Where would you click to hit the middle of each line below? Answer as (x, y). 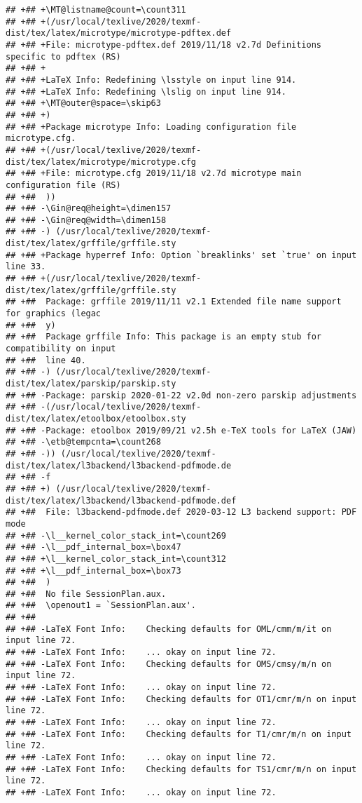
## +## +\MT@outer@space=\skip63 (83, 103)
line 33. (26, 267)
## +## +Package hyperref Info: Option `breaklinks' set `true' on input (181, 255)
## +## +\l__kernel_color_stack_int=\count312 (116, 559)
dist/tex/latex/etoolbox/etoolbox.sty (96, 418)
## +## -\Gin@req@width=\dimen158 (86, 220)
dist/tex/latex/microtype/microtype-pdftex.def (119, 33)
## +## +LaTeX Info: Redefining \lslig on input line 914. (146, 92)
